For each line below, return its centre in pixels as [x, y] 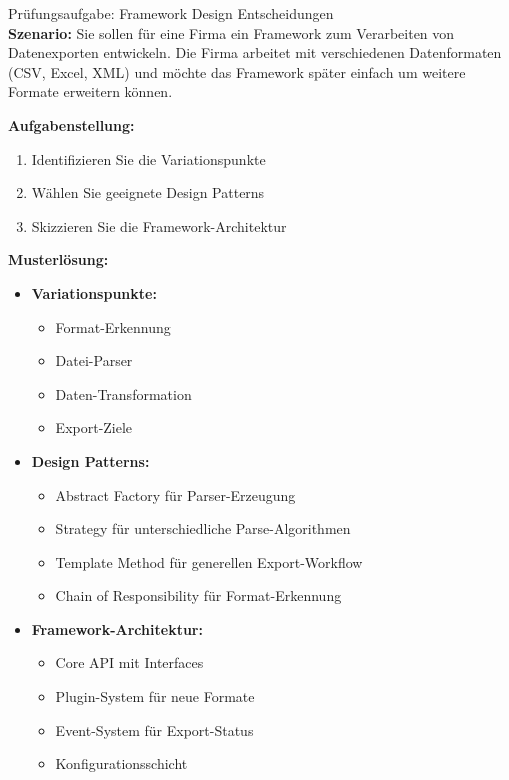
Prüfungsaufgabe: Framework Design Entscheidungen [171, 13]
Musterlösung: [58, 259]
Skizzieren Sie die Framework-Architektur [159, 225]
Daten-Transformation [123, 393]
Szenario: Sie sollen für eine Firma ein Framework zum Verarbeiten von [231, 32]
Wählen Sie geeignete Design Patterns [148, 192]
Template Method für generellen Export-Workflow [209, 561]
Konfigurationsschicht [121, 763]
